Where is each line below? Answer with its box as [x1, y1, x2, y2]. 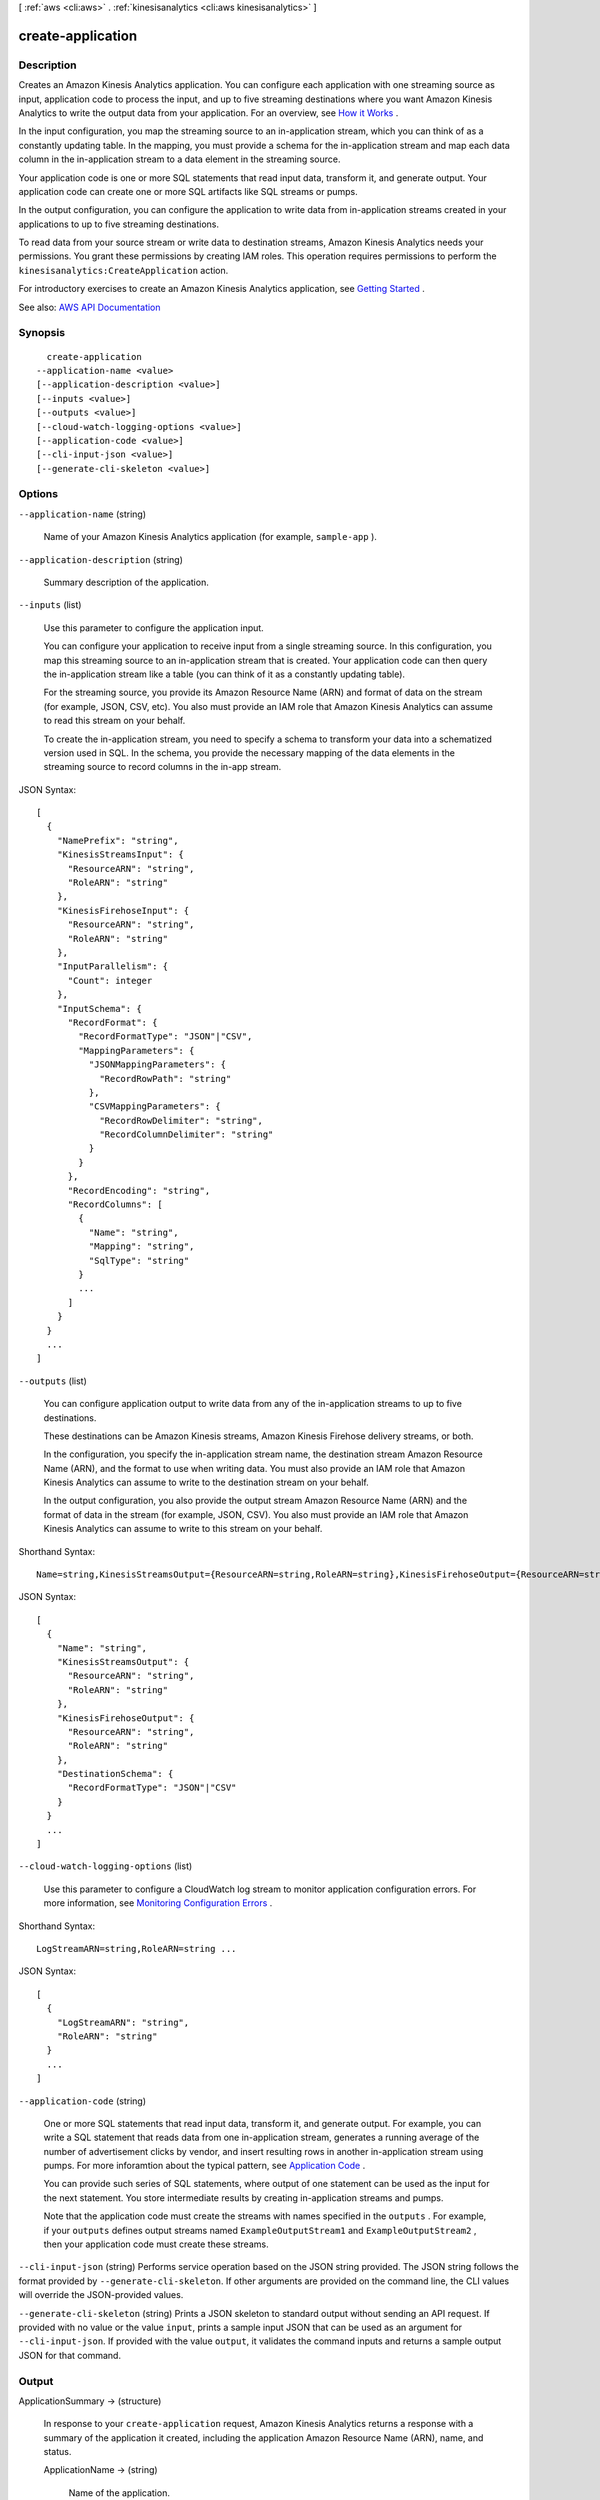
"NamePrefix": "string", [56, 835, 179, 846]
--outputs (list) [18, 1375, 87, 1387]
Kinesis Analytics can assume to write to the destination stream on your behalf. [43, 1476, 369, 1489]
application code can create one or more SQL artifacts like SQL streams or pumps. [18, 185, 359, 197]
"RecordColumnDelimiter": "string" [99, 1129, 274, 1140]
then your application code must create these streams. [43, 2238, 269, 2250]
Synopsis [18, 326, 65, 340]
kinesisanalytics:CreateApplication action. [18, 264, 229, 276]
